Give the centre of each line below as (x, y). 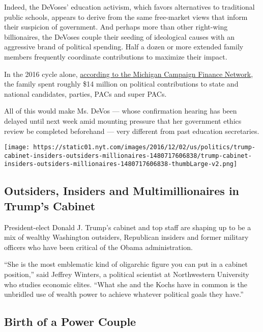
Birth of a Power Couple (70, 322)
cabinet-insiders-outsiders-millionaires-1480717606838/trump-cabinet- (128, 156)
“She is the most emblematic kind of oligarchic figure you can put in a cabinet (126, 264)
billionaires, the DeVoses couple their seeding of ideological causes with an (119, 36)
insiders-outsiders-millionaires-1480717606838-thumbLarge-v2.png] (121, 164)
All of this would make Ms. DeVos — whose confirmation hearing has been (121, 111)
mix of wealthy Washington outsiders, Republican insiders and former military (126, 237)
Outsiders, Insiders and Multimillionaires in (122, 191)
